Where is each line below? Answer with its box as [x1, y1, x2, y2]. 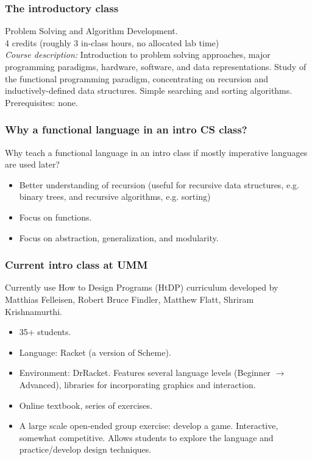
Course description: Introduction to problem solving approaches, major [5, 48, 271, 61]
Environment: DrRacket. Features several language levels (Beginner [19, 366, 271, 379]
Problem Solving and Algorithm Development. [5, 24, 178, 37]
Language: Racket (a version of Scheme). [19, 345, 171, 358]
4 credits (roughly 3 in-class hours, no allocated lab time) [5, 36, 219, 49]
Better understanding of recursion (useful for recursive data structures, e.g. [19, 178, 299, 191]
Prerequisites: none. [5, 96, 78, 108]
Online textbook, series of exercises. [19, 398, 152, 411]
